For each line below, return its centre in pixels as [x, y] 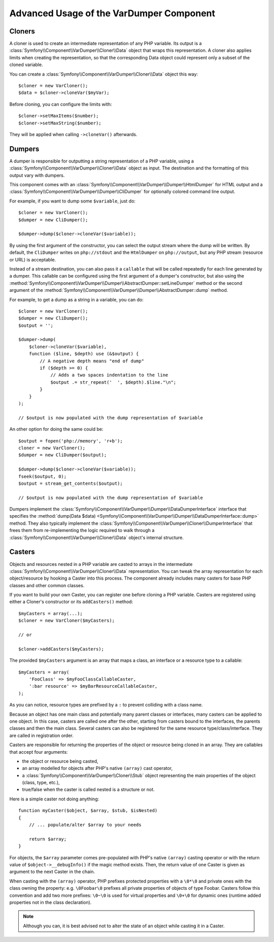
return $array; [48, 839]
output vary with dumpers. [37, 175]
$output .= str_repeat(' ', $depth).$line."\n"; [113, 382]
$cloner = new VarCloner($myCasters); [67, 621]
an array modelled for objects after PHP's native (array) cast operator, [97, 768]
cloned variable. [26, 65]
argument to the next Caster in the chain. [52, 872]
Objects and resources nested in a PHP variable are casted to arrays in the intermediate [101, 564]
